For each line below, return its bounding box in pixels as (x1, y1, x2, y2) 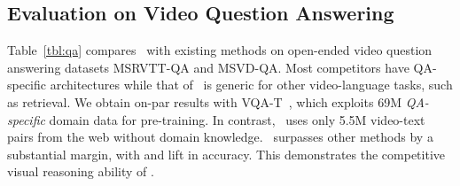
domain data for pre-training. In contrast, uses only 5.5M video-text (49, 110, 425, 128)
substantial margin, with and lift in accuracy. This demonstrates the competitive (7, 144, 446, 163)
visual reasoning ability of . (7, 162, 154, 181)
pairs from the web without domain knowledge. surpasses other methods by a (7, 128, 433, 146)
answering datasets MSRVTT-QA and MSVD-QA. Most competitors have (7, 58, 409, 76)
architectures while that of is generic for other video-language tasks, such (50, 75, 453, 94)
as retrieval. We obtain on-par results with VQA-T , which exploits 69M (7, 92, 402, 111)
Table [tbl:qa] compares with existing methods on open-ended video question (7, 41, 433, 59)
